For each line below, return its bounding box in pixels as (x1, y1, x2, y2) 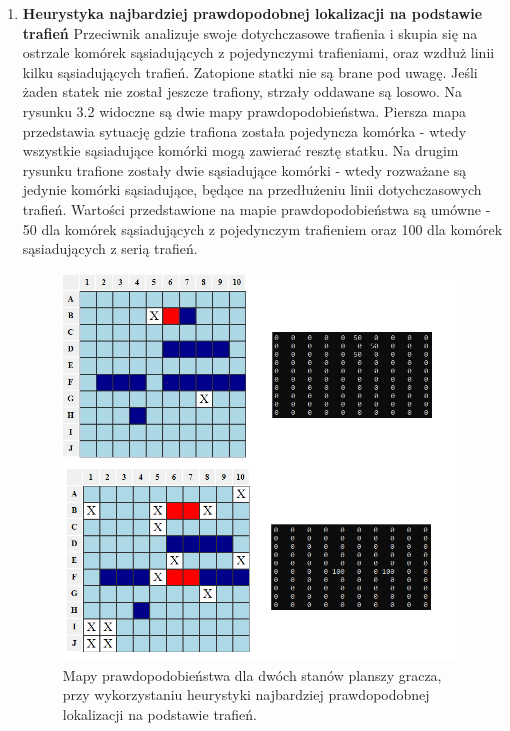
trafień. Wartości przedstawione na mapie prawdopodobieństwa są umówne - (22, 198, 491, 219)
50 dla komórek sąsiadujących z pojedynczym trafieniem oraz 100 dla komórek (22, 218, 503, 239)
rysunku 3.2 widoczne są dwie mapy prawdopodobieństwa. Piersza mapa (22, 100, 466, 121)
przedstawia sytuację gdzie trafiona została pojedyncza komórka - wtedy (22, 120, 467, 141)
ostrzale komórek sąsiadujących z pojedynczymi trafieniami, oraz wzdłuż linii (22, 42, 495, 63)
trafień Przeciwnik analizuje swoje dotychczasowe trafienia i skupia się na (22, 22, 478, 43)
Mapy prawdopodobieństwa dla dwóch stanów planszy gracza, (62, 664, 442, 685)
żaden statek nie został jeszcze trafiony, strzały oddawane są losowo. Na (22, 81, 463, 102)
